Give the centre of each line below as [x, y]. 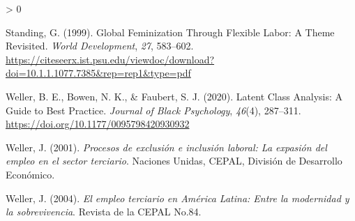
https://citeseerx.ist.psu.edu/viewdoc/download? [110, 59]
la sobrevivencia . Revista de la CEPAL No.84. [104, 212]
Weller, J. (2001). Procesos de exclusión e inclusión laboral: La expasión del [166, 147]
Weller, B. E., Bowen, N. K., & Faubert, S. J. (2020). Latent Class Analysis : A [174, 96]
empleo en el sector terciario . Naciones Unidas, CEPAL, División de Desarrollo [174, 161]
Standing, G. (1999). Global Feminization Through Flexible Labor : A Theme [170, 32]
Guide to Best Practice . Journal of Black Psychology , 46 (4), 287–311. [153, 110]
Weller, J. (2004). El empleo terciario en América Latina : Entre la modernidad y [177, 198]
